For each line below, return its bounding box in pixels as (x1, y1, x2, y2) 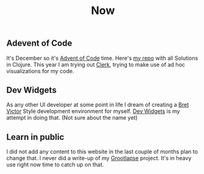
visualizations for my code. (6, 67, 75, 74)
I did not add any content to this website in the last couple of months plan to (6, 148, 198, 156)
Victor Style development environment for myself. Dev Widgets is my (6, 107, 180, 115)
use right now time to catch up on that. (6, 161, 104, 169)
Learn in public (6, 132, 64, 142)
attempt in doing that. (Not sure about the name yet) (6, 114, 138, 121)
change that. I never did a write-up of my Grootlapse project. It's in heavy (6, 154, 192, 162)
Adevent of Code (6, 38, 72, 49)
